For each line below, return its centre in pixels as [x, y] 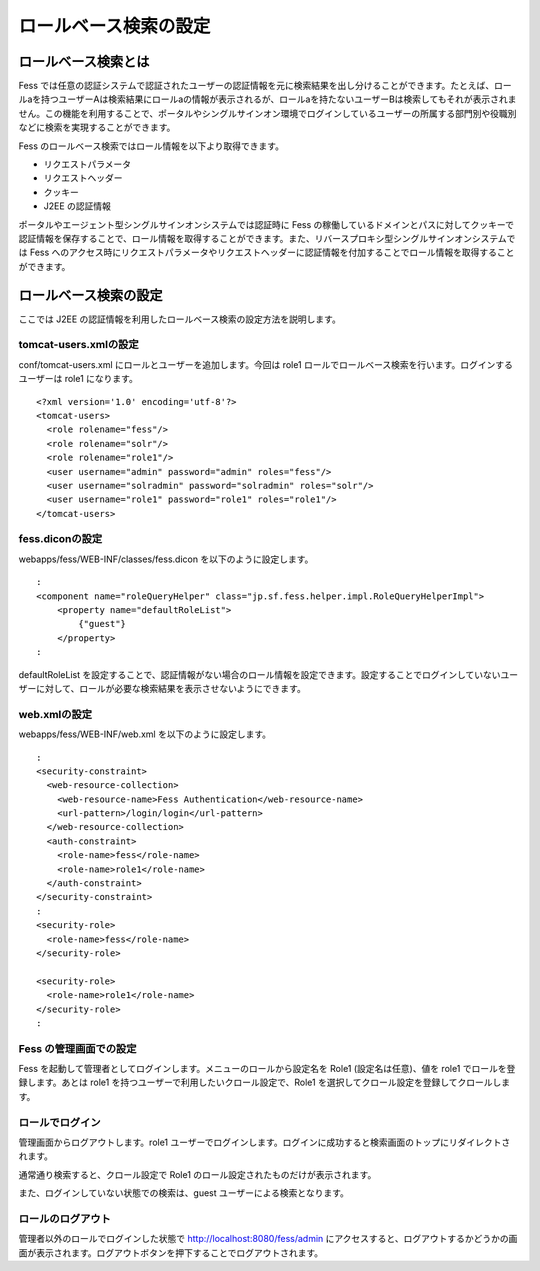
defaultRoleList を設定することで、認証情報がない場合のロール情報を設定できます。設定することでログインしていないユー [268, 674]
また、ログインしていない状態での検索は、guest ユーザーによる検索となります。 [183, 1193]
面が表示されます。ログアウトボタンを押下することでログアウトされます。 [171, 1252]
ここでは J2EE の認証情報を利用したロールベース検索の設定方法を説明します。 [180, 319]
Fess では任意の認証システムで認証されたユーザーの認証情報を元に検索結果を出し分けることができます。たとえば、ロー [265, 86]
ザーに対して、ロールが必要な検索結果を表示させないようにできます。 [162, 688]
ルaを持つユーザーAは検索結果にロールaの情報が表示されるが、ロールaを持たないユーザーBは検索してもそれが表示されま [267, 99]
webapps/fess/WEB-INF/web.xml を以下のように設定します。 [145, 734]
